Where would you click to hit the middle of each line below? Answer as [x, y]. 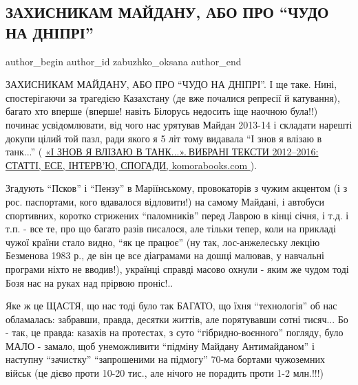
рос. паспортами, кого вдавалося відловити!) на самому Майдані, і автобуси [165, 201]
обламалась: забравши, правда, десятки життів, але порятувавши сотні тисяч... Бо [177, 319]
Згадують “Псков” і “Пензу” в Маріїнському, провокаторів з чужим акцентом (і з [177, 188]
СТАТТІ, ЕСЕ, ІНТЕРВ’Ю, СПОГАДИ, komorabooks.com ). [131, 165]
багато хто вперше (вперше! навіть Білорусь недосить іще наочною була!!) [162, 111]
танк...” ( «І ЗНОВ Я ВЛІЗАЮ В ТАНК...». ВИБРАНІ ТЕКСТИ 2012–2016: [162, 152]
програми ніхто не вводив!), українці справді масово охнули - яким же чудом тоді [177, 268]
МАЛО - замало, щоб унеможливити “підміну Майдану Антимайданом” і [160, 345]
